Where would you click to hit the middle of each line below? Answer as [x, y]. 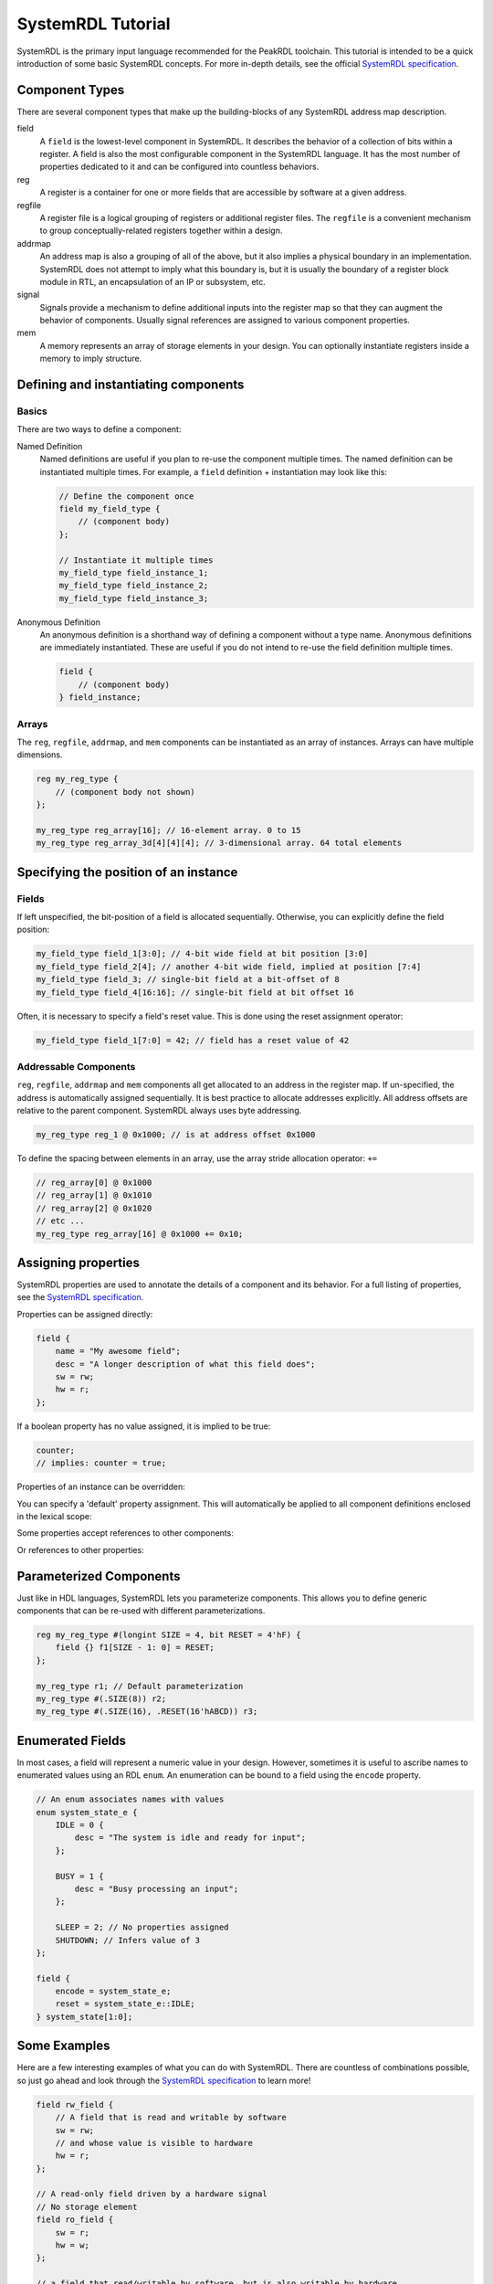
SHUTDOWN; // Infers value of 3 [128, 1940]
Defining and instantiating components [131, 385]
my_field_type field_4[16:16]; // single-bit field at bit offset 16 [195, 992]
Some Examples [63, 2046]
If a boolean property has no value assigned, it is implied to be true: [144, 1426]
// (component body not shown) [125, 792]
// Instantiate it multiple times [136, 560]
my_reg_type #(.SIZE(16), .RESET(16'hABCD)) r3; [147, 1712]
